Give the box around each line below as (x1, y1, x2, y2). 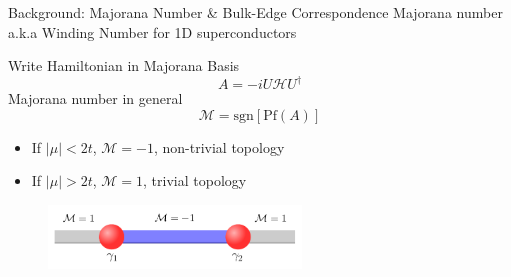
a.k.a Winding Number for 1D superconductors (8, 21, 297, 42)
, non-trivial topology (153, 136, 285, 157)
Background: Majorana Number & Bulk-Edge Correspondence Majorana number (8, 2, 503, 22)
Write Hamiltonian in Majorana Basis (8, 55, 240, 76)
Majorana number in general (8, 88, 183, 109)
